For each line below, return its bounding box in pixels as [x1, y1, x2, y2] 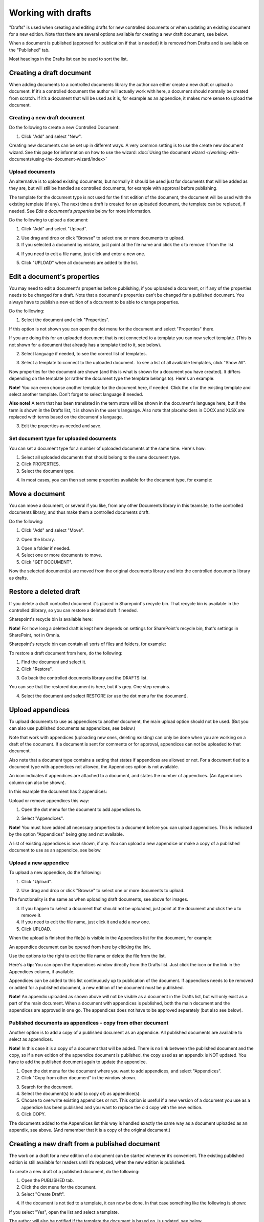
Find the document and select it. [21, 659, 87, 665]
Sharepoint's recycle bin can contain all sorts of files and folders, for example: [9, 641, 166, 647]
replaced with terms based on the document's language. [9, 414, 123, 420]
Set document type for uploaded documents [9, 435, 117, 442]
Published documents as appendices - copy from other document [9, 1019, 169, 1026]
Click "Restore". [21, 666, 53, 672]
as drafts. [9, 575, 28, 581]
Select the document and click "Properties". [21, 317, 110, 323]
